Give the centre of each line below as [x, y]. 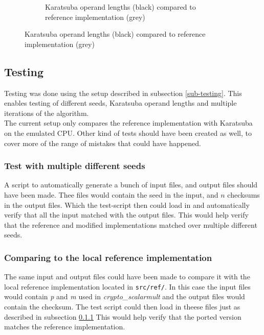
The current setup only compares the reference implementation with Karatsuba [128, 123]
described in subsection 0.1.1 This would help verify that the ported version [123, 316]
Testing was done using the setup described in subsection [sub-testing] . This [123, 93]
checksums [244, 194]
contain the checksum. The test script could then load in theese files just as [122, 306]
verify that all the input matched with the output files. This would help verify [126, 215]
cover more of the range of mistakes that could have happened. [103, 143]
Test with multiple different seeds [75, 166]
